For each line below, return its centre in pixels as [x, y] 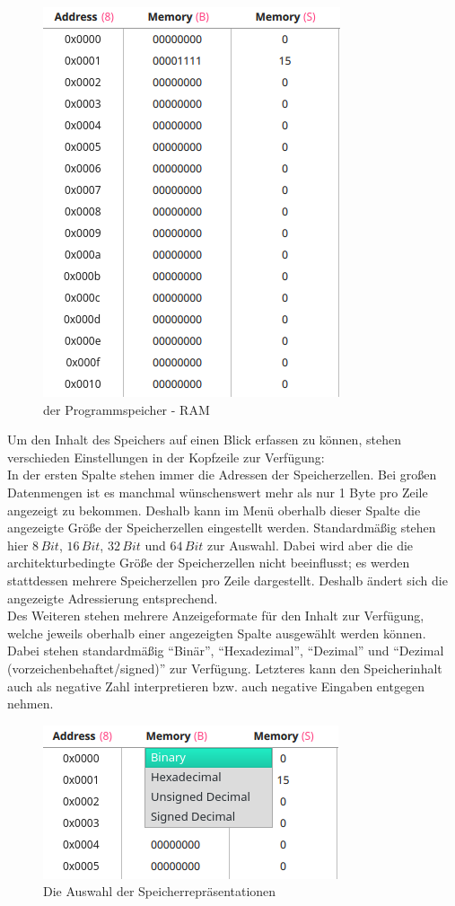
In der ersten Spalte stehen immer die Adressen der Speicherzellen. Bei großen [222, 475]
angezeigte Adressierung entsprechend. [113, 598]
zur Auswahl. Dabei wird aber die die [311, 545]
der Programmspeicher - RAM [127, 409]
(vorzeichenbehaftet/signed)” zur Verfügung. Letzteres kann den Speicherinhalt [225, 668]
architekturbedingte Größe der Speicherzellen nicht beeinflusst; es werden [209, 563]
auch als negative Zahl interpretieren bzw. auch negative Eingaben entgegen [216, 686]
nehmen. [31, 704]
